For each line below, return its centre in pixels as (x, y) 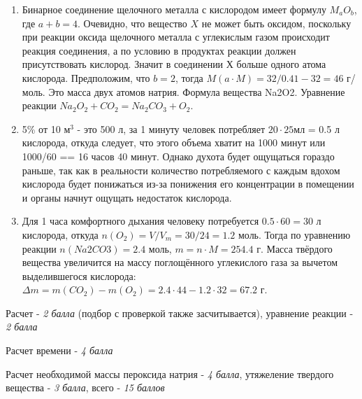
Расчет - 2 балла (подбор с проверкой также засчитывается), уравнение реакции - (180, 313)
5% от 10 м (46, 128)
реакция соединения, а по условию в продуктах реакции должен (159, 50)
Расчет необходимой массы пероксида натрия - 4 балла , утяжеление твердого (170, 373)
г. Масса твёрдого (295, 248)
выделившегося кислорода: (79, 275)
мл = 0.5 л (317, 128)
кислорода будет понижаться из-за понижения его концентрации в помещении (188, 184)
